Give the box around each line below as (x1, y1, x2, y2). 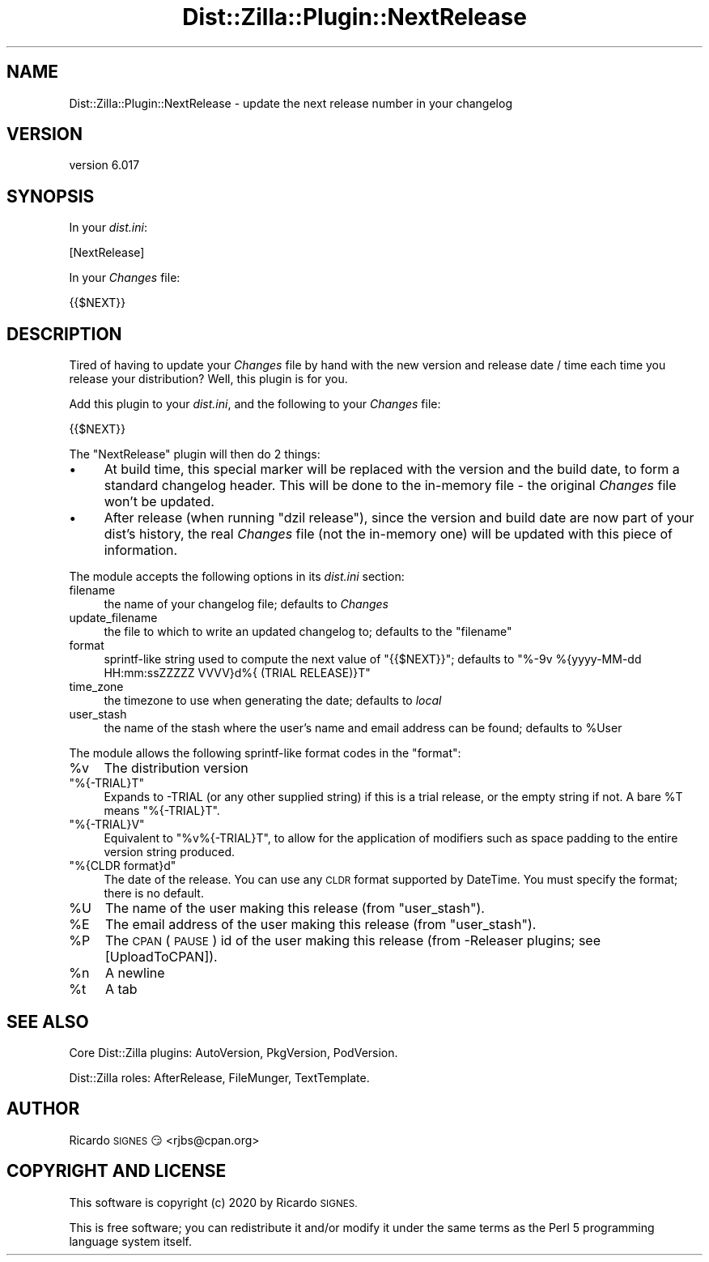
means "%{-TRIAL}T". (104, 804, 220, 818)
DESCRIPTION (6, 323, 122, 344)
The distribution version (104, 760, 248, 777)
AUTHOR (6, 1098, 80, 1119)
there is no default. (104, 886, 204, 901)
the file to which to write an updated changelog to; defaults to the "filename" (104, 625, 512, 639)
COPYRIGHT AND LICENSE (6, 1161, 227, 1182)
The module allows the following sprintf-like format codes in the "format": (69, 746, 461, 761)
